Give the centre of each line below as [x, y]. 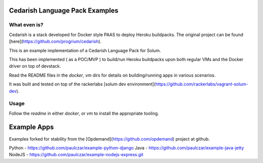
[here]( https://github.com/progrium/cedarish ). [55, 41]
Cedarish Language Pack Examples [64, 10]
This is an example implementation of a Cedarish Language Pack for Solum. [85, 50]
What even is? [26, 25]
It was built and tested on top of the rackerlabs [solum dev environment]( [82, 84]
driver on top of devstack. [35, 66]
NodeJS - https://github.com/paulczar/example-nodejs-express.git [76, 155]
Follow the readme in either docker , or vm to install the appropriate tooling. [84, 113]
